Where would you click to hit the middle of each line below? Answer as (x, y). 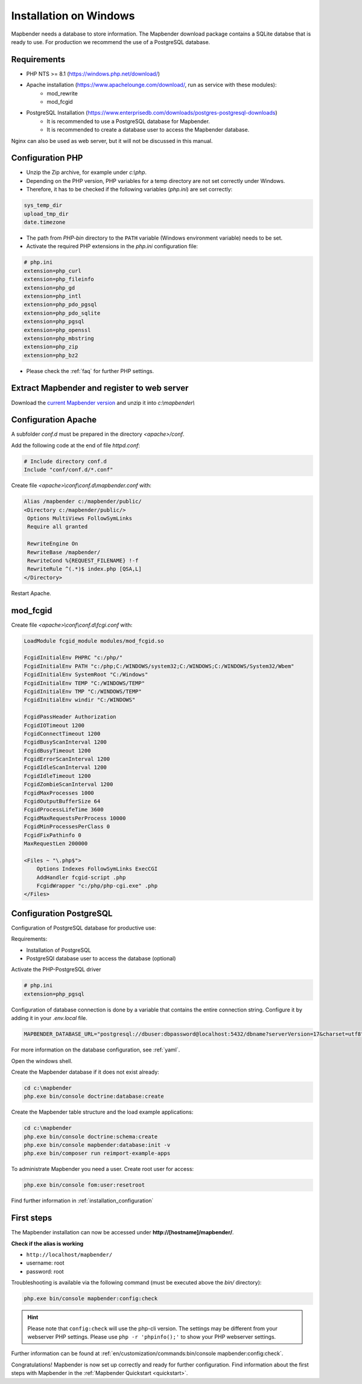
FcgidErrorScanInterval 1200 (67, 759)
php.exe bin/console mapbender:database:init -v (97, 1145)
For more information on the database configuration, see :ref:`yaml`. (96, 1050)
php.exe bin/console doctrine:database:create (94, 1096)
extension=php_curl (52, 271)
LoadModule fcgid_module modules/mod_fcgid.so (94, 641)
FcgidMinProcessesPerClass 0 (67, 827)
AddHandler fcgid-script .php (81, 877)
